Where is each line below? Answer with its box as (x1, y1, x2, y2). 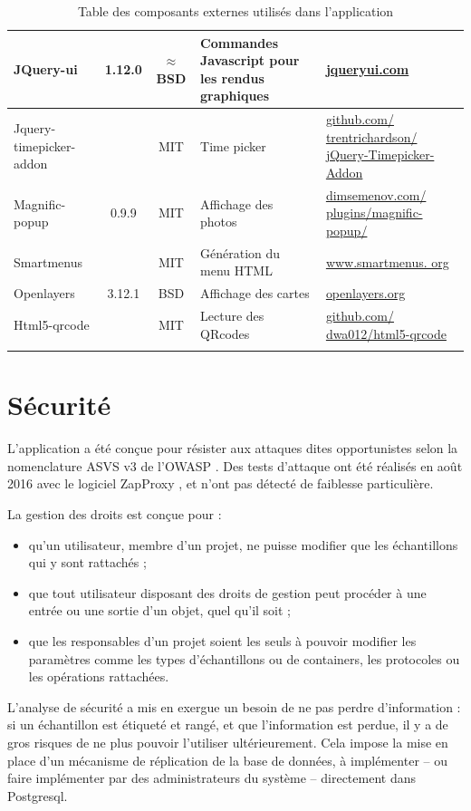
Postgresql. (7, 786, 68, 805)
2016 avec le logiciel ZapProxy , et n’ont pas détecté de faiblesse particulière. (7, 474, 434, 493)
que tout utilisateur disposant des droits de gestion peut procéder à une (28, 583, 427, 602)
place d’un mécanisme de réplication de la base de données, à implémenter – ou (7, 750, 447, 769)
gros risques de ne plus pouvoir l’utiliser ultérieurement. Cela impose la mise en (7, 732, 448, 751)
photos (200, 212, 237, 231)
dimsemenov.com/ (325, 185, 427, 204)
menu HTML (200, 261, 273, 280)
